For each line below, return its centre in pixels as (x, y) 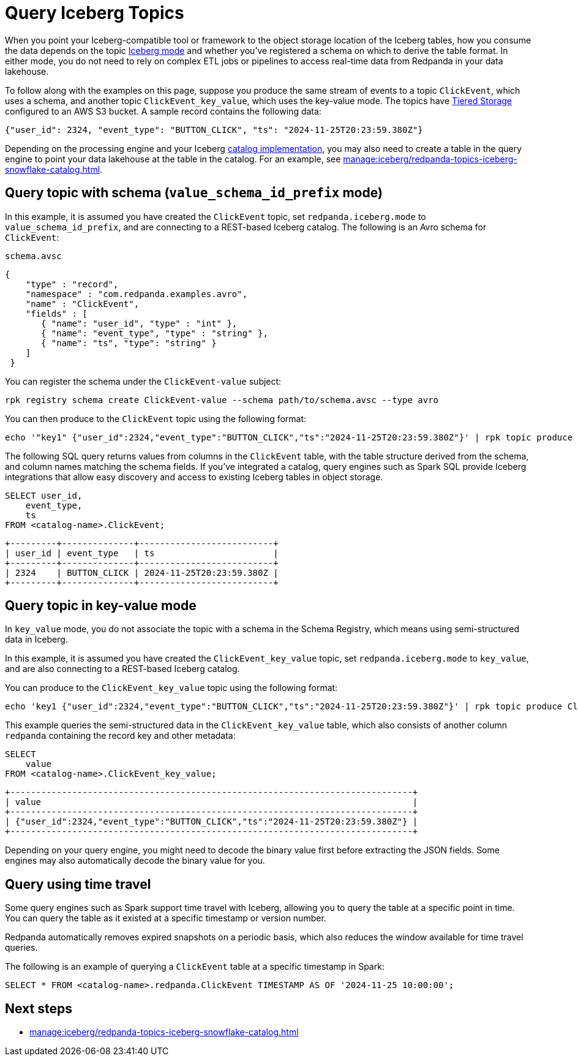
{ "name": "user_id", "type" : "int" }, (139, 323)
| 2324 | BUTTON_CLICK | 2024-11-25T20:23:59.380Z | (142, 572)
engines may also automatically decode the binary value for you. (135, 861)
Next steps (39, 1008)
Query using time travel (78, 884)
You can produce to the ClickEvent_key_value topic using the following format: (171, 688)
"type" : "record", (72, 284)
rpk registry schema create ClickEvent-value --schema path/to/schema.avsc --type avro (222, 400)
